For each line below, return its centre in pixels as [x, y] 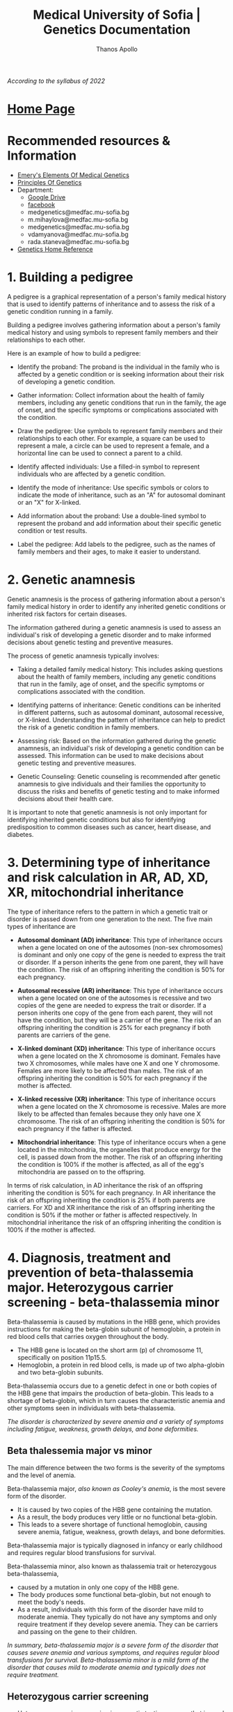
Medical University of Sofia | [117, 15]
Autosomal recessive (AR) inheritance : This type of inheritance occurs [120, 990]
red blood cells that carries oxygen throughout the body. [88, 1336]
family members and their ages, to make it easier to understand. [109, 552]
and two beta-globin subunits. [61, 1372]
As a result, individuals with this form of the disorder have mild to [110, 1609]
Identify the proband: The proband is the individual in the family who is [119, 367]
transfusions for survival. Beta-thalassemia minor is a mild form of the [108, 1660]
